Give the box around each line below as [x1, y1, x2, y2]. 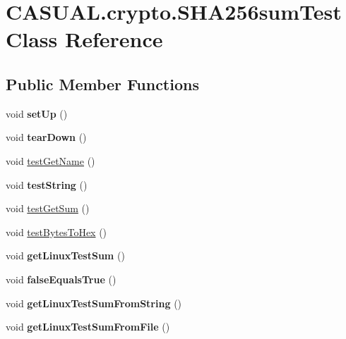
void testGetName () [6, 153, 95, 168]
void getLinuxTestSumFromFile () [6, 319, 170, 334]
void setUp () [6, 106, 68, 121]
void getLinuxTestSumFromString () [6, 295, 182, 310]
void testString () [6, 177, 88, 192]
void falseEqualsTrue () [6, 271, 117, 286]
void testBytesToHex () [6, 224, 107, 239]
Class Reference [6, 25, 163, 54]
